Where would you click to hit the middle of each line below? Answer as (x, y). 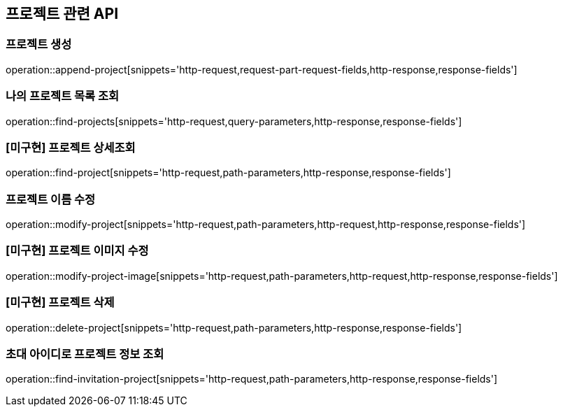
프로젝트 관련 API (62, 14)
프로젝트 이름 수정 (51, 199)
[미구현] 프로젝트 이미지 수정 (77, 251)
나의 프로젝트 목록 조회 (63, 96)
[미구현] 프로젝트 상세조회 (71, 147)
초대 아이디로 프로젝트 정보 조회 (85, 354)
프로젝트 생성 (39, 44)
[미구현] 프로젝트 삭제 (60, 303)
